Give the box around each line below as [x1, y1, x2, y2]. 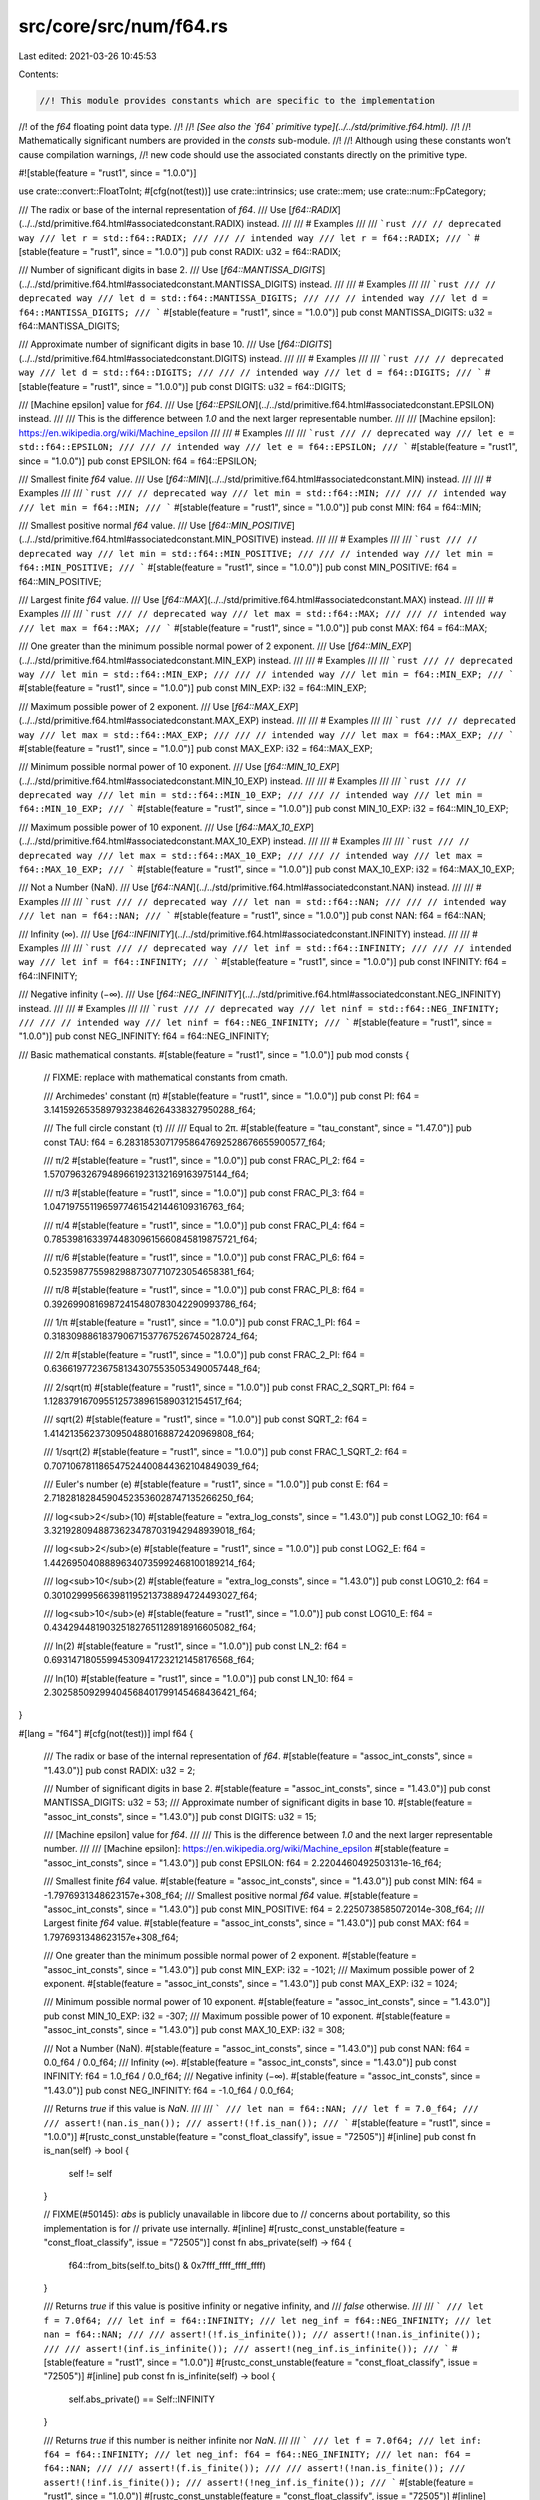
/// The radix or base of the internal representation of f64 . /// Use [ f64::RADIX [18, 203, 339, 215]
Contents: [18, 68, 59, 80]
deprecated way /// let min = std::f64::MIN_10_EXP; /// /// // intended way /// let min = [18, 790, 483, 801]
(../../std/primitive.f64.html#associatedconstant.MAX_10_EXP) [18, 835, 272, 847]
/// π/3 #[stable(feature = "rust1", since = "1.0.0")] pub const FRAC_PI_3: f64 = [43, 1186, 365, 1199]
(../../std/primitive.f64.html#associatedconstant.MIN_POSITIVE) [18, 533, 279, 545]
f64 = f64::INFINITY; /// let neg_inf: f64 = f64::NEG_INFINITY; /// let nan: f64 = [43, 2448, 471, 2460]
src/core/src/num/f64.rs [18, 15, 229, 37]
